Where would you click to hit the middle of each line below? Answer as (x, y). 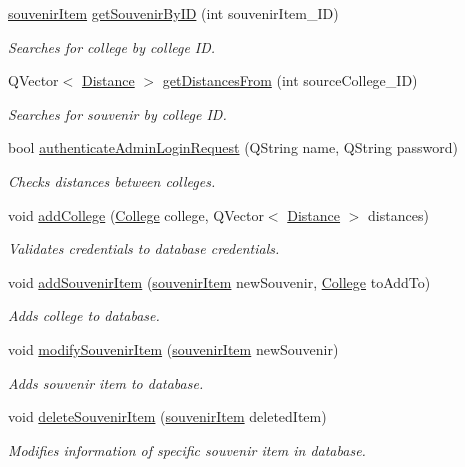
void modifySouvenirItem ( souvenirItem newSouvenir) (173, 348)
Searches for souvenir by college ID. (117, 113)
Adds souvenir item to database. (106, 382)
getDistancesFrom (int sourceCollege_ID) (290, 80)
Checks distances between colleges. (112, 180)
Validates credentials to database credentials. (144, 248)
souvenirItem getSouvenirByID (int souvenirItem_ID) (173, 13)
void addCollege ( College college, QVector (136, 214)
